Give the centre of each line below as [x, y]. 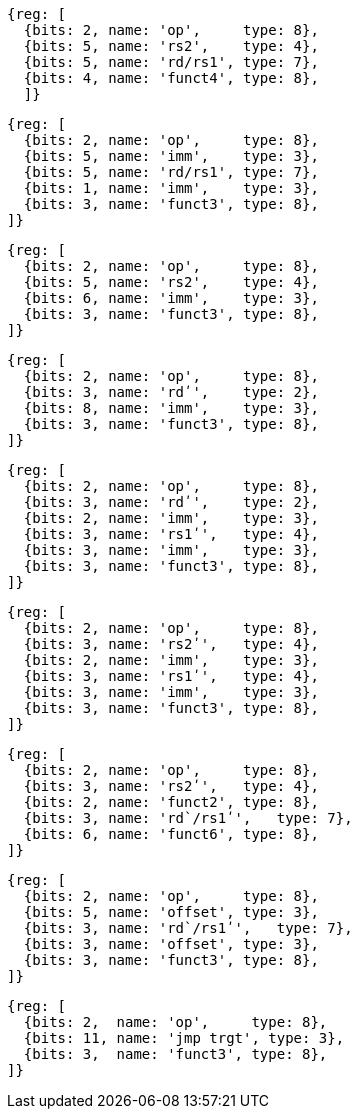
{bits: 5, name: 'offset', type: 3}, [171, 912]
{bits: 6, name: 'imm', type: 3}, [171, 298]
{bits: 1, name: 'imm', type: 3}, [171, 188]
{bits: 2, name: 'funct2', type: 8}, [171, 802]
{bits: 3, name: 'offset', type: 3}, [171, 944]
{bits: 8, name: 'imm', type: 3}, [171, 408]
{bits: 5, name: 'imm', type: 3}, [171, 156]
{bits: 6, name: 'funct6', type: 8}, [171, 834]
